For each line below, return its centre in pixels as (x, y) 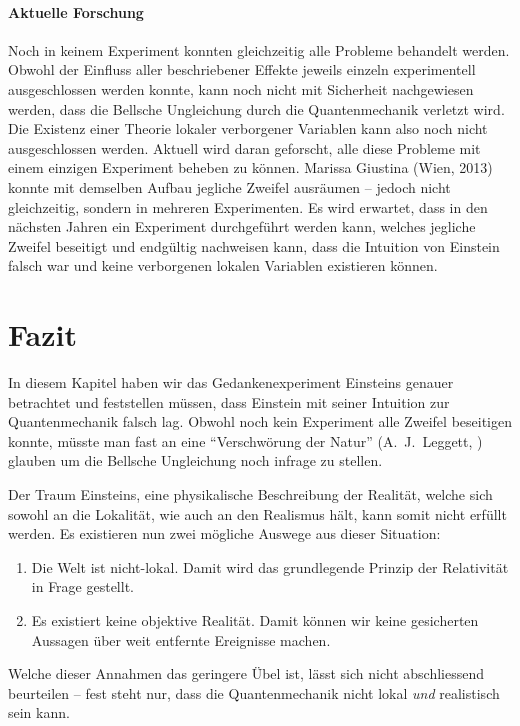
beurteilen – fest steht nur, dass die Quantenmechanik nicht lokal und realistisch (254, 692)
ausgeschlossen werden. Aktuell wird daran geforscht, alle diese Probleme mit (244, 147)
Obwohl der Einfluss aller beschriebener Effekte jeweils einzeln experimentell (242, 69)
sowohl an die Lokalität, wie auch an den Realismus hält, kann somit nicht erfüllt (257, 513)
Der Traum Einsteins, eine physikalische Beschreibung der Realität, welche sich (250, 494)
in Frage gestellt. (82, 586)
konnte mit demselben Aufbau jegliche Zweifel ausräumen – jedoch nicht (229, 186)
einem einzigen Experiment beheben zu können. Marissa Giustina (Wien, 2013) (250, 167)
